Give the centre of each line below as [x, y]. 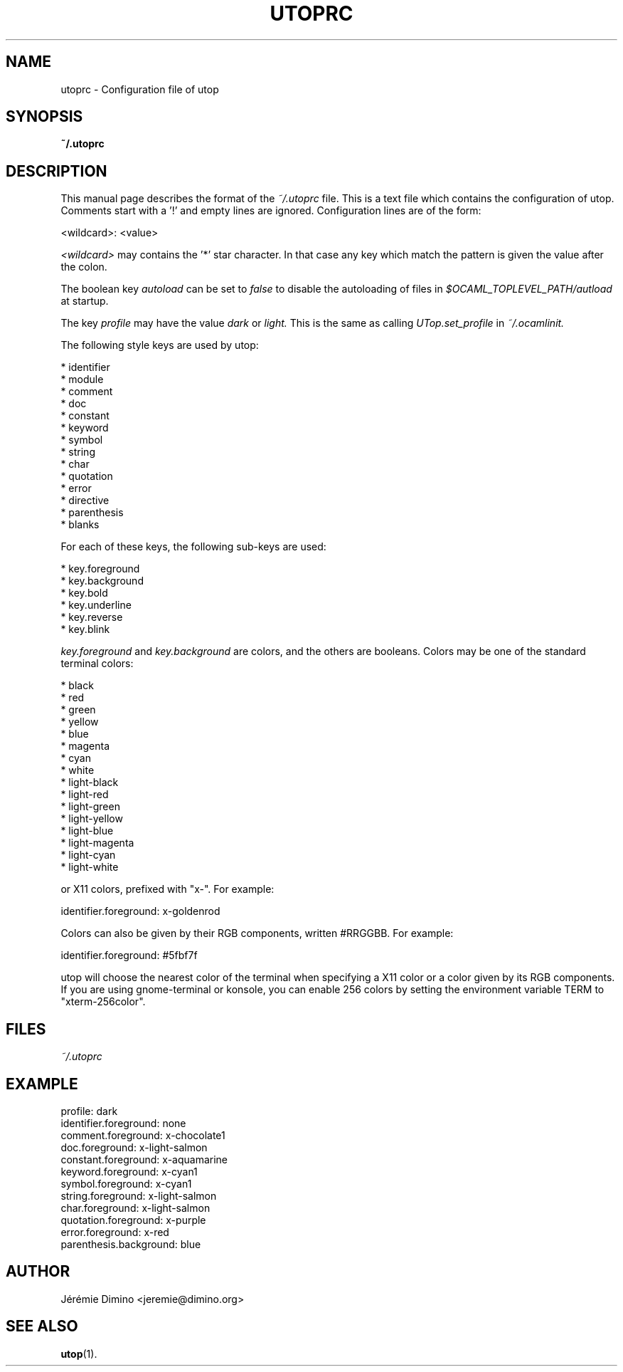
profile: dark [89, 1111]
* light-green [90, 807]
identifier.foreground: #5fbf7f [129, 955]
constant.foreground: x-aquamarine [144, 1159]
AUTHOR [38, 1272]
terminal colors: [97, 664]
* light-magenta [97, 843]
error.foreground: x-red [115, 1232]
